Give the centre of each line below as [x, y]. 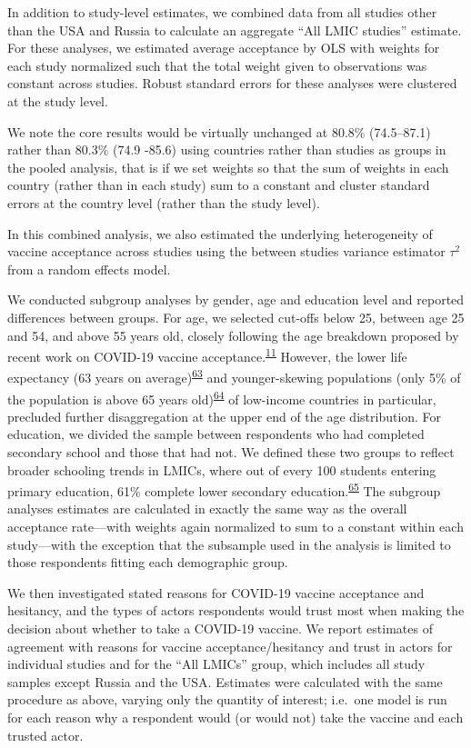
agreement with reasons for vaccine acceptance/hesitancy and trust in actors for [230, 646]
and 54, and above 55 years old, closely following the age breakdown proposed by [233, 335]
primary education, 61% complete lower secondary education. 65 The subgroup [224, 489]
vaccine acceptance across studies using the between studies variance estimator [226, 251]
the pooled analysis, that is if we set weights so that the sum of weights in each [228, 167]
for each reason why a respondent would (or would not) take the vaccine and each [235, 717]
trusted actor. [45, 735]
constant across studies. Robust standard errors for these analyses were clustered [232, 83]
